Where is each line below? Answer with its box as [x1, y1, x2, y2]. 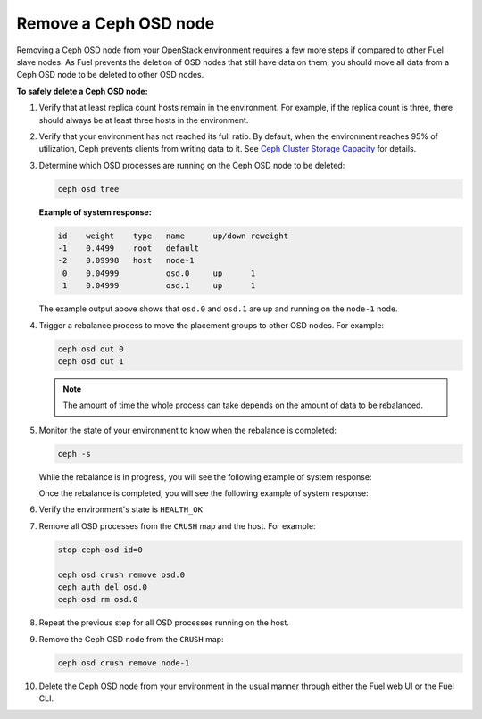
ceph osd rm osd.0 [57, 594, 138, 605]
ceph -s [57, 449, 91, 459]
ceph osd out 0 [57, 343, 124, 354]
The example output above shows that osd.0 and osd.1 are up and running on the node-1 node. [38, 303, 398, 314]
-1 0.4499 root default [57, 244, 200, 253]
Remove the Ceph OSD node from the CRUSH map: [38, 633, 224, 644]
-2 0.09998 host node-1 [57, 255, 195, 266]
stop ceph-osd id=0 [57, 544, 143, 555]
